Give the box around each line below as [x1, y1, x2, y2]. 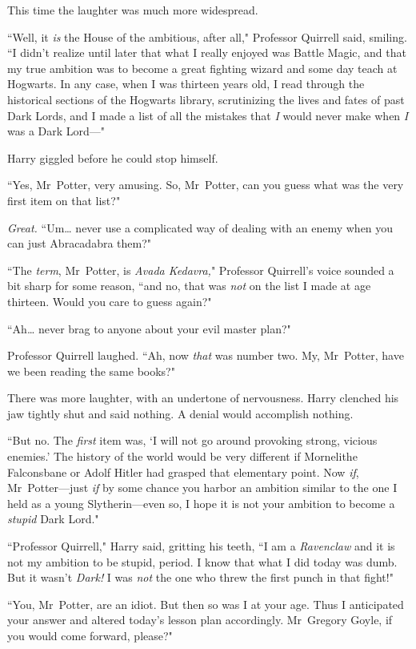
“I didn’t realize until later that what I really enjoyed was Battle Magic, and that [7, 44, 406, 61]
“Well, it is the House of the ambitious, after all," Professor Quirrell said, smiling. [7, 28, 407, 45]
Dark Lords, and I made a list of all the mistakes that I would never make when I [7, 107, 409, 123]
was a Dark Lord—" [7, 123, 106, 139]
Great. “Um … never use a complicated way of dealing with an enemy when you [7, 219, 394, 236]
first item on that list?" [7, 191, 121, 208]
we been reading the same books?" [7, 362, 175, 379]
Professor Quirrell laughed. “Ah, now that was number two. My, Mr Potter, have [7, 347, 404, 364]
